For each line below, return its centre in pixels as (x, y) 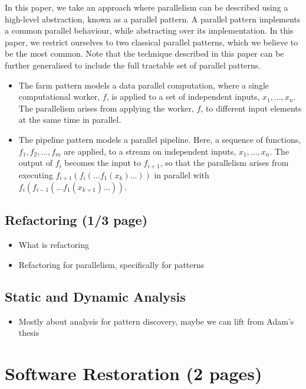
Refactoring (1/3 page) (76, 220)
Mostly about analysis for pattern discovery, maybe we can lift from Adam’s (156, 321)
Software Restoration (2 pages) (134, 373)
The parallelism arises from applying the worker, (106, 108)
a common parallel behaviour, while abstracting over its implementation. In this (149, 30)
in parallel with (182, 174)
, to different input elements (251, 108)
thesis (29, 333)
